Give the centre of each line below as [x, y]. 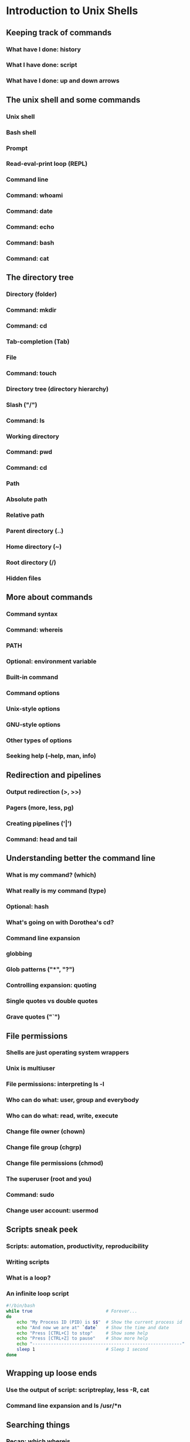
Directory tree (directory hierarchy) [57, 389]
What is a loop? [28, 1277]
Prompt [17, 148]
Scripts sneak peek [42, 1229]
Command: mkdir [31, 310]
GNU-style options [33, 725]
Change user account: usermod [52, 1210]
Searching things [38, 1425]
